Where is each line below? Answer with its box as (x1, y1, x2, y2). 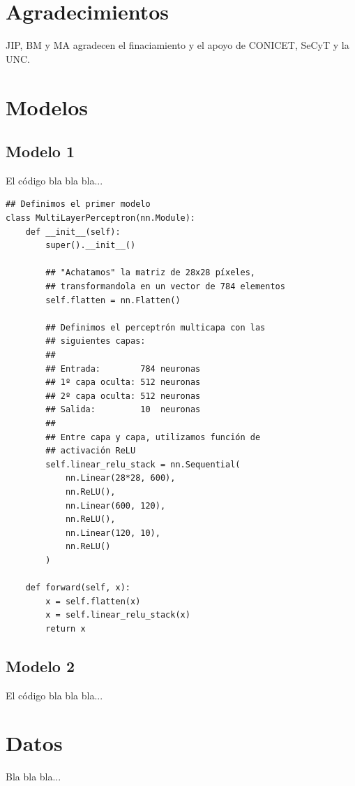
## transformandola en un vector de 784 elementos (45, 282, 285, 292)
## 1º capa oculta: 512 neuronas (45, 377, 201, 388)
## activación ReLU (45, 446, 136, 456)
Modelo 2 (6, 655, 75, 676)
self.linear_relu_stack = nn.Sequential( (45, 459, 241, 470)
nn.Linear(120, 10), (65, 527, 160, 538)
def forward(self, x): (25, 583, 130, 593)
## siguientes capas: (45, 336, 146, 347)
